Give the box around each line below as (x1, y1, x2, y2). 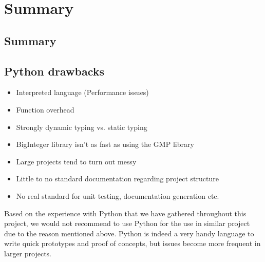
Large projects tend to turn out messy (16, 156, 137, 166)
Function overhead (16, 104, 74, 115)
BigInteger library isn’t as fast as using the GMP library (16, 139, 194, 149)
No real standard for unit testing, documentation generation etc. (16, 190, 219, 201)
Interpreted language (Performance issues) (16, 87, 149, 98)
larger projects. (4, 248, 51, 258)
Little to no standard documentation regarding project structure (16, 173, 219, 184)
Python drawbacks (4, 63, 104, 79)
